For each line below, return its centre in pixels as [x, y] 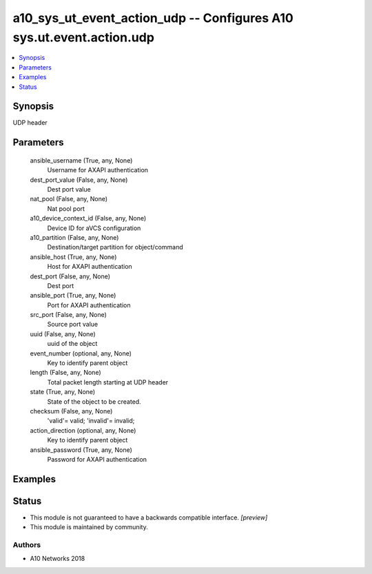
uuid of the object [72, 344]
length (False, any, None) [65, 373]
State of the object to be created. [94, 401]
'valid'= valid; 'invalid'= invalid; [91, 421]
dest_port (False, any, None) [70, 276]
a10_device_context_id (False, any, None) [88, 218]
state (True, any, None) [63, 392]
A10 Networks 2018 [58, 559]
